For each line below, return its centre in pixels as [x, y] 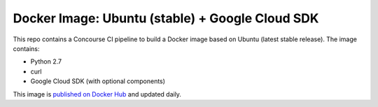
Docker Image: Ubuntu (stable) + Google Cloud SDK [166, 18]
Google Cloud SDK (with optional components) [98, 81]
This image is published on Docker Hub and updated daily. [97, 94]
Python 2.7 [46, 62]
